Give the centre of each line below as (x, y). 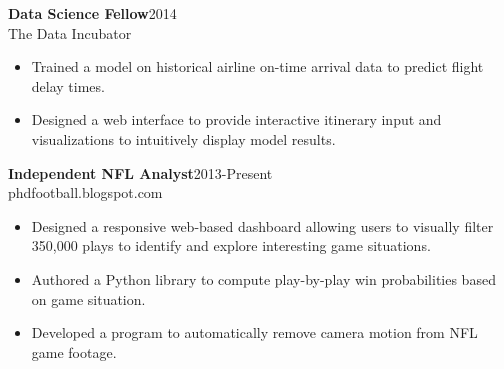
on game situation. (88, 298)
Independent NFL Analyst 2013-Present (140, 172)
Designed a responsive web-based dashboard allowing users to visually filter (262, 225)
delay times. (68, 85)
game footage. (74, 351)
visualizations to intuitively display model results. (183, 138)
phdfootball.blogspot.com (85, 192)
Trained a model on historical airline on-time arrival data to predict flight (257, 66)
